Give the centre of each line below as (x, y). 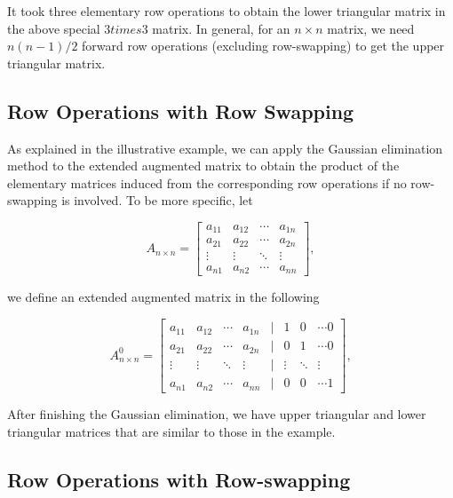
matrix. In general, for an (221, 28)
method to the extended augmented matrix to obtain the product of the (203, 166)
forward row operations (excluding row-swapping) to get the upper (263, 46)
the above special (54, 28)
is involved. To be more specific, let (157, 200)
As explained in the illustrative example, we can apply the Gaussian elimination (225, 148)
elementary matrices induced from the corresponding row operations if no (207, 182)
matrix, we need (371, 28)
